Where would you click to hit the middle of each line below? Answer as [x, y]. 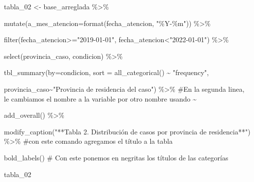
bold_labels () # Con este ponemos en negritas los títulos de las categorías [116, 157]
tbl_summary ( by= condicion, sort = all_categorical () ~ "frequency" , [106, 72]
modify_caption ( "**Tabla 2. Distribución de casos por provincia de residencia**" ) [127, 131]
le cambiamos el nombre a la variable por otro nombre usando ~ [100, 98]
